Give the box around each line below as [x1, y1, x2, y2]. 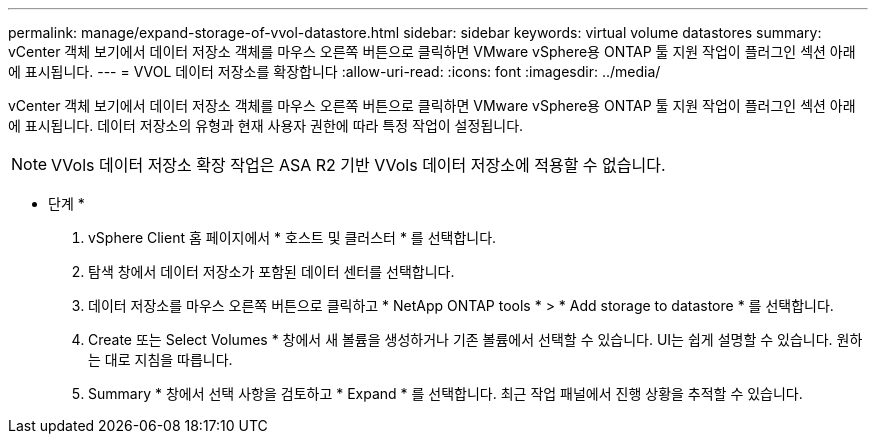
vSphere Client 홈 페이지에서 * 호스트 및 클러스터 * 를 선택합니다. [88, 229, 497, 246]
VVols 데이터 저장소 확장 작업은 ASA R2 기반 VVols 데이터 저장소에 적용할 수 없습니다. [51, 155, 666, 175]
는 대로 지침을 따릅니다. [88, 351, 233, 368]
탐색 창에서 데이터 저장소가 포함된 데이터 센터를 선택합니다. [88, 263, 455, 280]
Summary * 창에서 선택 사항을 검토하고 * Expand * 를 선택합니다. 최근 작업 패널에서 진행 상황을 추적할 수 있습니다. [88, 385, 803, 402]
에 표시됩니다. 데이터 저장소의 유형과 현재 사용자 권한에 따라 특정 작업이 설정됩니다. [8, 117, 524, 134]
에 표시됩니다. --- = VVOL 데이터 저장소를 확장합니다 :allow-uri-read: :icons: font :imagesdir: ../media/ [8, 63, 661, 80]
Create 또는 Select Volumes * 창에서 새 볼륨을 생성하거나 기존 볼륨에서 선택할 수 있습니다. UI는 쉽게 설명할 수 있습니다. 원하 [88, 331, 863, 348]
